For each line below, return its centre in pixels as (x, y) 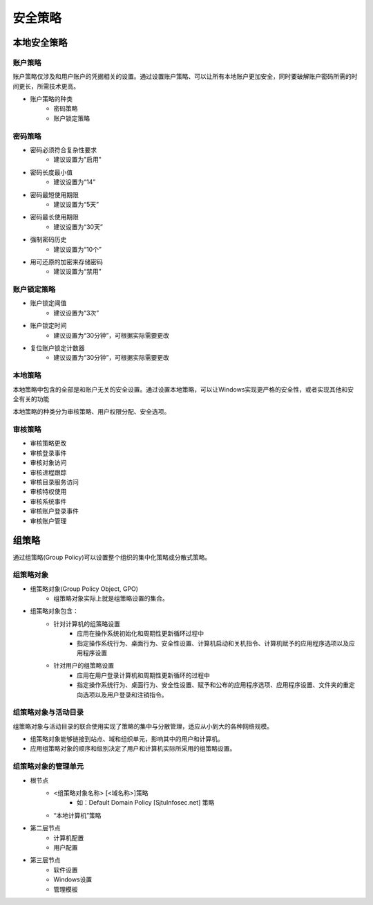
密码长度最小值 (51, 172)
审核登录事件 (48, 452)
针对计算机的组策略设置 (87, 623)
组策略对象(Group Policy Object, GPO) (84, 589)
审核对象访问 (48, 463)
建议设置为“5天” (76, 204)
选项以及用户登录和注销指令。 (125, 695)
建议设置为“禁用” (77, 272)
